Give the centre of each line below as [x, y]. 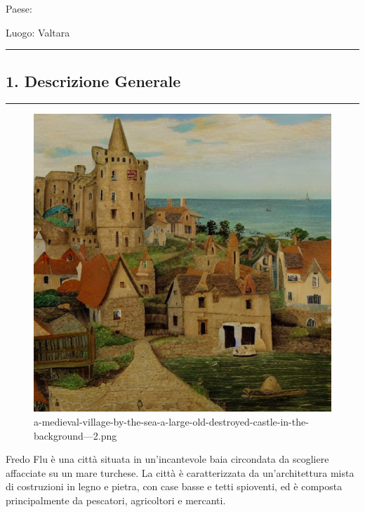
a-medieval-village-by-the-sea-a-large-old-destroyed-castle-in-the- [171, 421]
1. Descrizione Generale [93, 80]
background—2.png [75, 435]
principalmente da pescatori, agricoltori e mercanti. [116, 500]
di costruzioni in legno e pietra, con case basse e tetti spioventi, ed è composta [174, 486]
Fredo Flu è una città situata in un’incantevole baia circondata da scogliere [167, 459]
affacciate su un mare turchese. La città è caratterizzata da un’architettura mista [180, 472]
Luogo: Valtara [38, 32]
